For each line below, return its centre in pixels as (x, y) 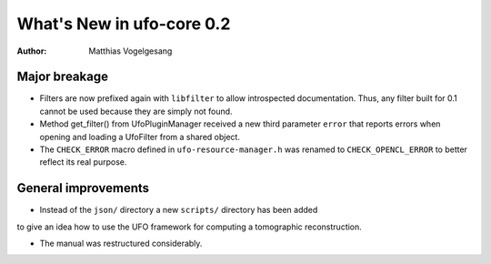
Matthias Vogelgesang (130, 51)
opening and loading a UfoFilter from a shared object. (140, 137)
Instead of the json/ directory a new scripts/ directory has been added (179, 210)
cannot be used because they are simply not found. (136, 111)
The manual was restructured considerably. (121, 244)
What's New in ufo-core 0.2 (124, 24)
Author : (32, 51)
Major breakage (63, 77)
